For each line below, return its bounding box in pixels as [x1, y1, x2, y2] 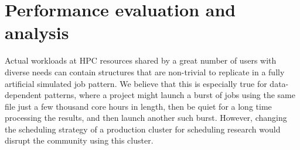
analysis [5, 20, 69, 44]
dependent [5, 89, 42, 101]
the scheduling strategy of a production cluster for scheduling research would [5, 123, 281, 135]
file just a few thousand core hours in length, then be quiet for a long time [5, 100, 272, 112]
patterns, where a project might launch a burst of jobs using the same [44, 89, 295, 101]
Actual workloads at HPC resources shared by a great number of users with [5, 54, 277, 67]
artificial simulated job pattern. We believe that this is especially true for [5, 77, 267, 89]
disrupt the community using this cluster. [5, 134, 154, 146]
